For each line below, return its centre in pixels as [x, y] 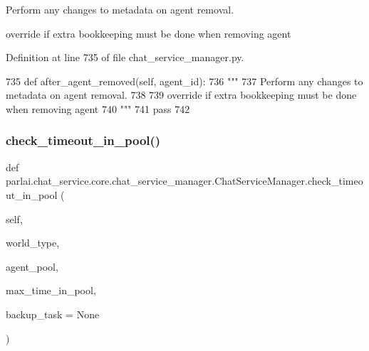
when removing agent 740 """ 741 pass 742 [98, 108]
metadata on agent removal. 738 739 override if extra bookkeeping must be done [181, 95]
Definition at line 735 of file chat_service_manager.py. [125, 57]
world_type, [33, 243]
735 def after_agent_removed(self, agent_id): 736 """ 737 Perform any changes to [184, 81]
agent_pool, [32, 266]
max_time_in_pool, [51, 290]
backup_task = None [53, 314]
